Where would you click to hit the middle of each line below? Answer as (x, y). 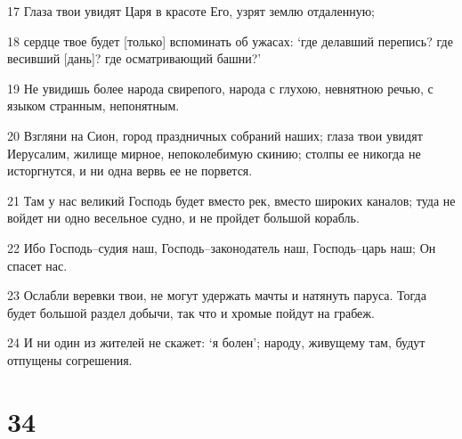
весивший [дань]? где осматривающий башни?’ (134, 58)
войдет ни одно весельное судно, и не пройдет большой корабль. (183, 218)
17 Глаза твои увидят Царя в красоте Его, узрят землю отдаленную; (191, 11)
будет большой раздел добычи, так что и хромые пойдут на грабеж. (191, 312)
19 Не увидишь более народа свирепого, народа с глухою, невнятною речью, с (220, 88)
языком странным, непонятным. (93, 106)
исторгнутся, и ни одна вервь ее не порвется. (130, 171)
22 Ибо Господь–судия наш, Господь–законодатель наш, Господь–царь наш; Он (222, 247)
